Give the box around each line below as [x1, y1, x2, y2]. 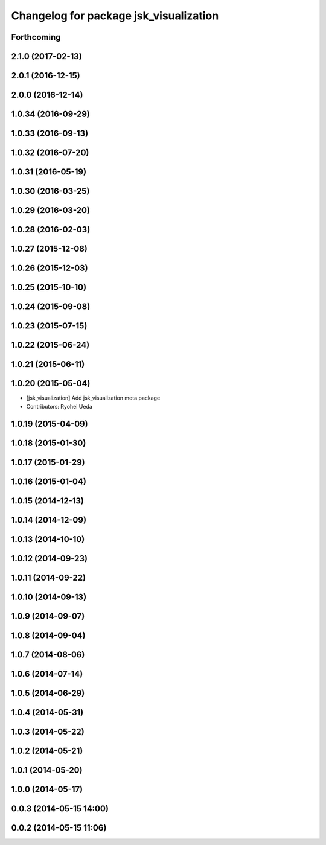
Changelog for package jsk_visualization [11, 9, 219, 22]
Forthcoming [11, 32, 61, 42]
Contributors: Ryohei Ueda [26, 403, 93, 410]
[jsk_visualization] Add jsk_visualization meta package [26, 394, 161, 401]
